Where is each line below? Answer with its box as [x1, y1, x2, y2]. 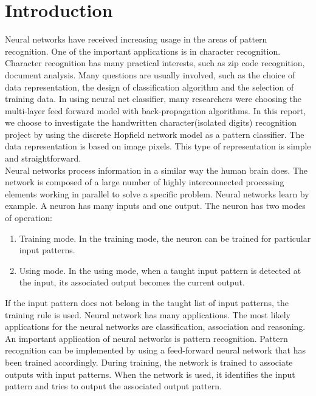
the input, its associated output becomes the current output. [19, 276, 245, 288]
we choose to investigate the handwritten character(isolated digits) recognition [5, 116, 297, 129]
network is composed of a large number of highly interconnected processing [5, 176, 284, 188]
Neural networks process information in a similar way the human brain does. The [5, 163, 308, 176]
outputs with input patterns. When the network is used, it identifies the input [5, 367, 295, 380]
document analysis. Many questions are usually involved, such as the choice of [5, 68, 295, 81]
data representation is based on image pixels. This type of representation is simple [5, 140, 311, 152]
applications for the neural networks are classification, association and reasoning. [5, 320, 306, 333]
